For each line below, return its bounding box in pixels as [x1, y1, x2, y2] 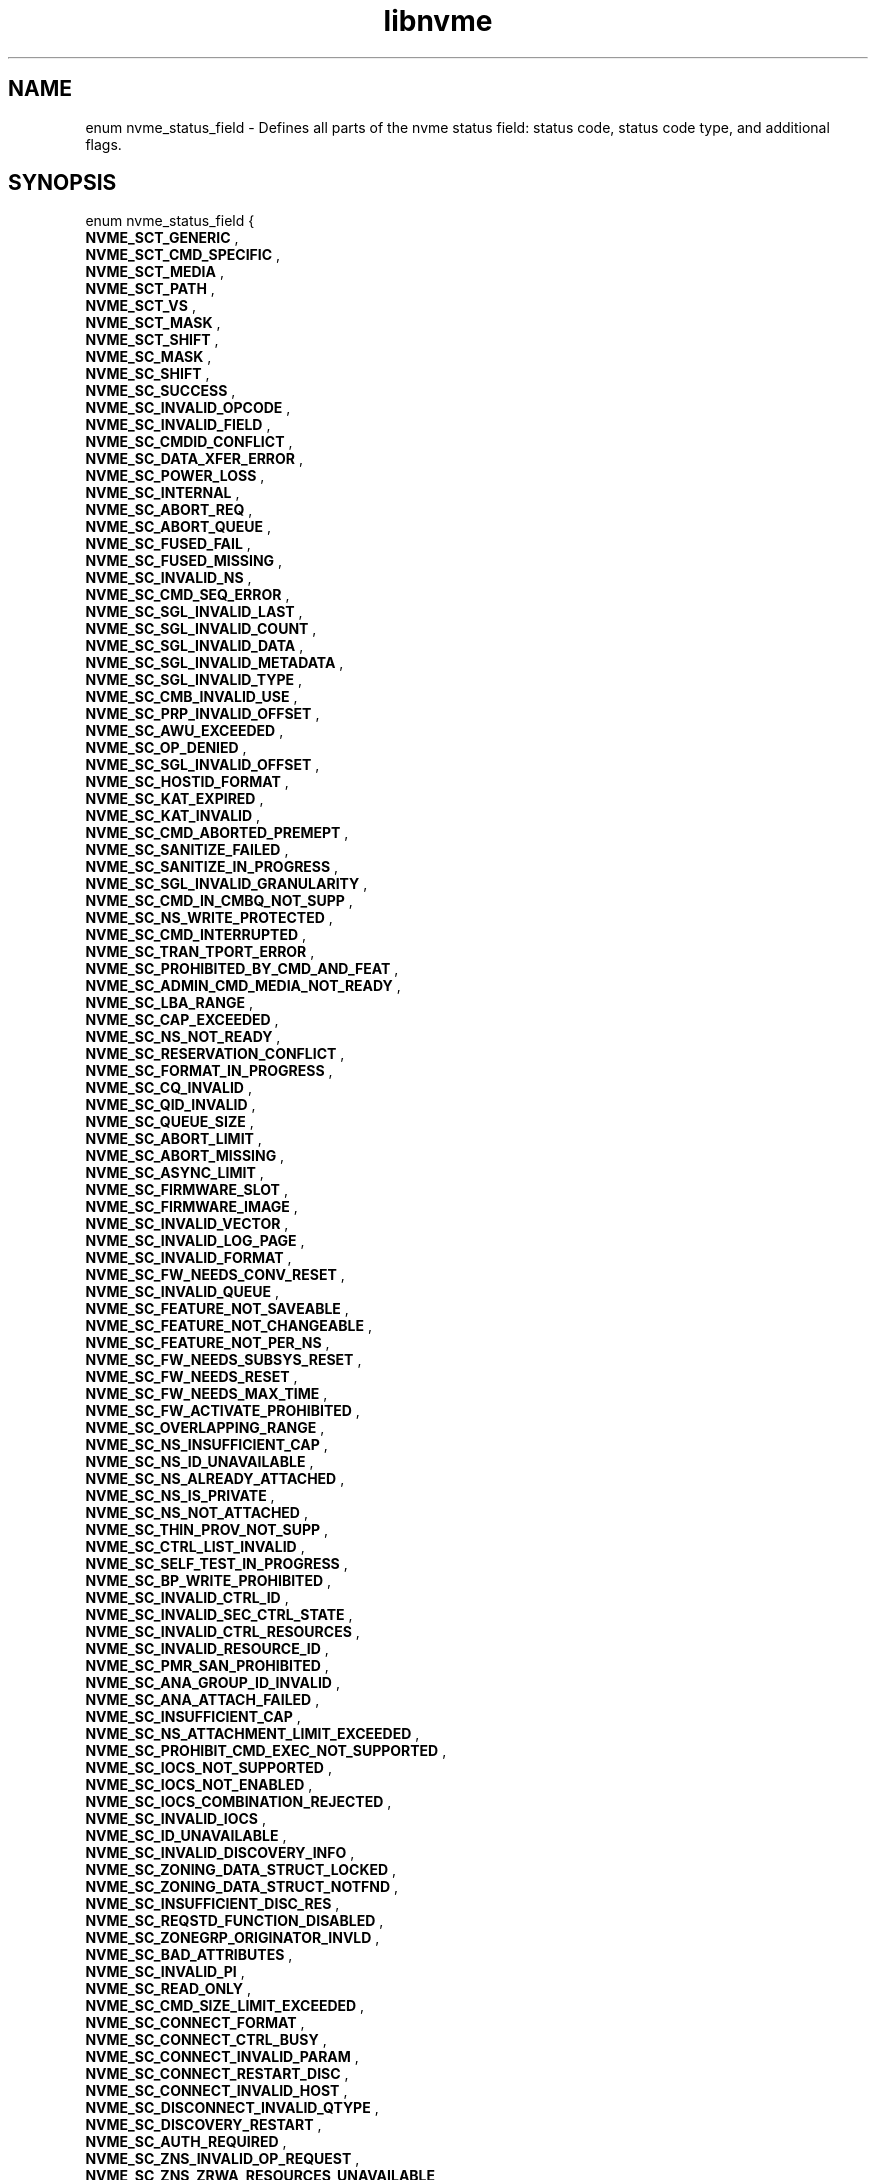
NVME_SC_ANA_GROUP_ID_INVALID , [85, 1674, 340, 1692]
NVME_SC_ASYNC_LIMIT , [85, 1164, 264, 1182]
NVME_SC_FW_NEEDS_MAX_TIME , [85, 1385, 328, 1403]
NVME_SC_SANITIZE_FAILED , [85, 841, 289, 859]
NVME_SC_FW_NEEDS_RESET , [85, 1368, 298, 1386]
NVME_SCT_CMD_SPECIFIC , [85, 246, 281, 264]
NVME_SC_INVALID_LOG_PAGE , [85, 1232, 305, 1250]
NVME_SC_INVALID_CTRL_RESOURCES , [85, 1623, 360, 1641]
